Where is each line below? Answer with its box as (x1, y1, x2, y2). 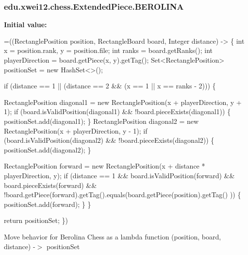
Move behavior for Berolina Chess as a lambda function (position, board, (4, 231, 221, 241)
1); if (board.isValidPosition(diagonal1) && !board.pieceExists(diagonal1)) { (4, 106, 231, 117)
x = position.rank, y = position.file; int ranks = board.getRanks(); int (4, 45, 213, 55)
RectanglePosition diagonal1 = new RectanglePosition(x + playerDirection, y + (4, 97, 242, 107)
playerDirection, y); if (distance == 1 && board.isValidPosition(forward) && (4, 170, 235, 180)
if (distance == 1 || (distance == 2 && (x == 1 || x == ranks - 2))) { (4, 81, 216, 91)
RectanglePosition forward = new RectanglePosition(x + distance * (4, 161, 205, 171)
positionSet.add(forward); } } (4, 199, 91, 209)
